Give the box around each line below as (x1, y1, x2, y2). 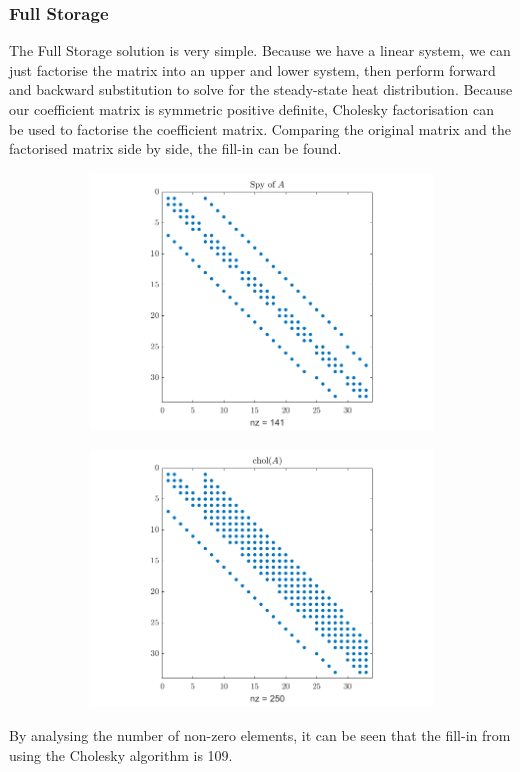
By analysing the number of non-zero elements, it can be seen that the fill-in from (9, 724, 511, 745)
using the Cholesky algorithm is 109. (9, 744, 233, 765)
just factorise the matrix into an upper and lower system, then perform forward (9, 59, 496, 80)
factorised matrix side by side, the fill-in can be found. (9, 138, 342, 159)
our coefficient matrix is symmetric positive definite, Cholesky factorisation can (9, 99, 495, 119)
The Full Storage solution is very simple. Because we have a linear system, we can (9, 40, 511, 61)
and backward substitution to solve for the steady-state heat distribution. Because (9, 79, 513, 100)
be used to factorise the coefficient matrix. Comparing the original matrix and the (9, 118, 512, 139)
